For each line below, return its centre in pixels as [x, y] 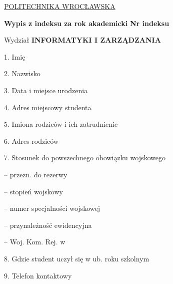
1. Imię [15, 56]
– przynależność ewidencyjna [48, 225]
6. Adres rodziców [31, 140]
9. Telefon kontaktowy [38, 275]
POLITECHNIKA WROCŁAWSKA [60, 6]
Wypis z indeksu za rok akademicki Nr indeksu [87, 23]
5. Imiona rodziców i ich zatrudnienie [61, 124]
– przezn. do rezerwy [36, 174]
